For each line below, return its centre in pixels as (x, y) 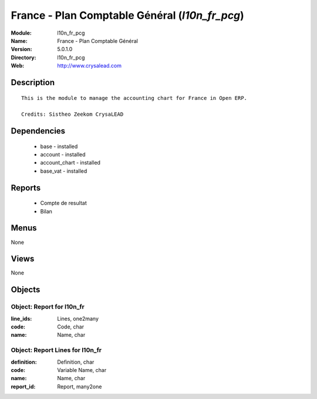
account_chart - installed (70, 163)
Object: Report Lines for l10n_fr (56, 350)
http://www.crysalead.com (89, 66)
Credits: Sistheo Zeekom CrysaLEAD (72, 114)
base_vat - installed (64, 171)
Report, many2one (80, 386)
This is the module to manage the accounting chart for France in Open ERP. (134, 98)
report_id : (23, 386)
